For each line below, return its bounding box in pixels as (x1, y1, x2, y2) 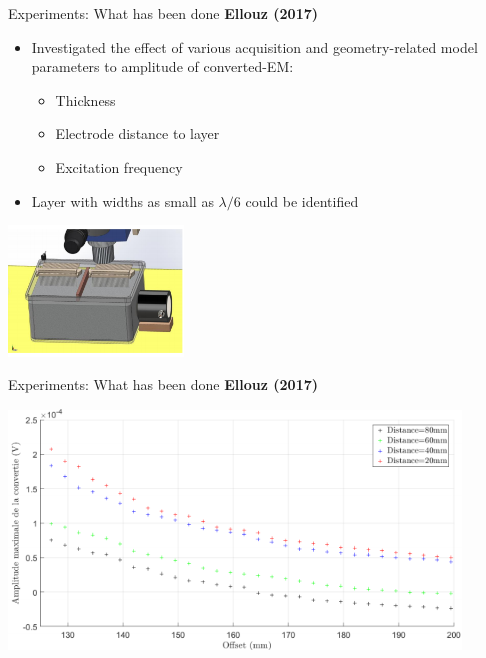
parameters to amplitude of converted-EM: (31, 56, 294, 77)
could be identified (245, 190, 359, 211)
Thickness (55, 89, 116, 110)
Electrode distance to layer (55, 123, 220, 144)
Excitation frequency (55, 156, 183, 177)
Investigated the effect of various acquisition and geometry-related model (31, 36, 478, 57)
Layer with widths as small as (31, 190, 214, 211)
